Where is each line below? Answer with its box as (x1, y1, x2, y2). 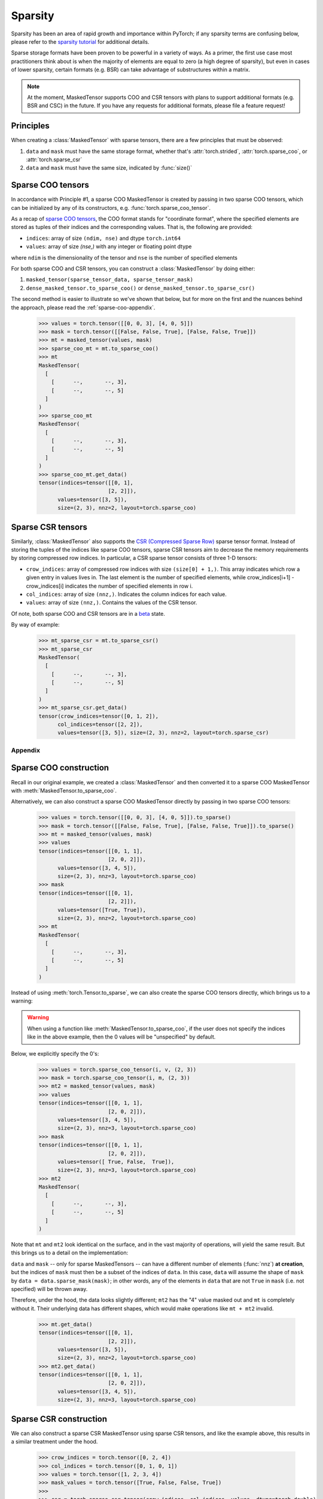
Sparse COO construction (11, 763, 109, 773)
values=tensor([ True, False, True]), (57, 1158, 175, 1165)
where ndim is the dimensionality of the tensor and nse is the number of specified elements (11, 254, 237, 261)
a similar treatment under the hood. (11, 1438, 98, 1445)
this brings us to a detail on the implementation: (11, 1249, 129, 1256)
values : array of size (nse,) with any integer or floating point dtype (26, 243, 192, 250)
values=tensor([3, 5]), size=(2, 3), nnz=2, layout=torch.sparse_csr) (57, 729, 269, 736)
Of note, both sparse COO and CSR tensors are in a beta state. (11, 610, 166, 617)
